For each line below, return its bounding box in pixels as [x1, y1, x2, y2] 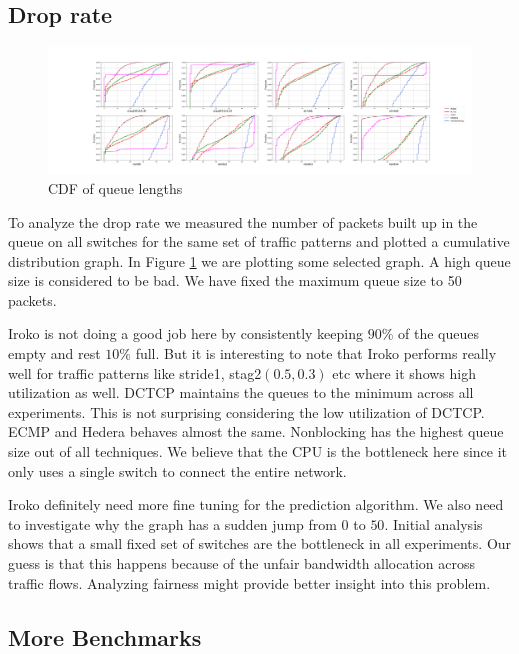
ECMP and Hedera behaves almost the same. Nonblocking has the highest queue [8, 421, 504, 442]
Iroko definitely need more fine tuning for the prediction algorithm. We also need [8, 494, 504, 515]
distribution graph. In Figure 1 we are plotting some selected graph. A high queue [8, 250, 511, 271]
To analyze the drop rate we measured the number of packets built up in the [8, 211, 478, 232]
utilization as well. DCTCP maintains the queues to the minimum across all [8, 382, 474, 403]
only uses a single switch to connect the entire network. [8, 460, 347, 481]
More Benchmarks [8, 621, 202, 652]
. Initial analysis [384, 513, 483, 534]
